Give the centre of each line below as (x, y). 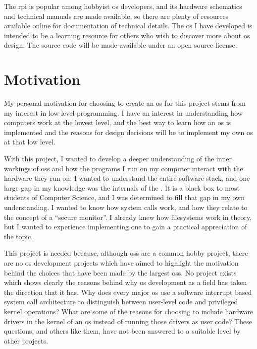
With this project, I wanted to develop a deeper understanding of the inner (118, 159)
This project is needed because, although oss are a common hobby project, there (126, 253)
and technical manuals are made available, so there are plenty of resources (116, 16)
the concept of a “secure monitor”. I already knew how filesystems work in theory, (128, 217)
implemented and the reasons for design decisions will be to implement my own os (128, 132)
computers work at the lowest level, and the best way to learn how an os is (118, 122)
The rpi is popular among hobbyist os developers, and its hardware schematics (123, 6)
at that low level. (30, 142)
